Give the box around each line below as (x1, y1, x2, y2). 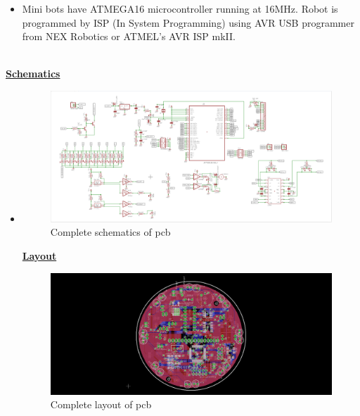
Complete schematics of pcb (50, 225, 171, 239)
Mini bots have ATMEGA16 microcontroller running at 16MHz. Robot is (22, 1, 338, 15)
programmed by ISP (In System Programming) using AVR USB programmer (22, 15, 354, 30)
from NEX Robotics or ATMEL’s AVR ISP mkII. (22, 29, 236, 44)
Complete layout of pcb (50, 397, 152, 412)
